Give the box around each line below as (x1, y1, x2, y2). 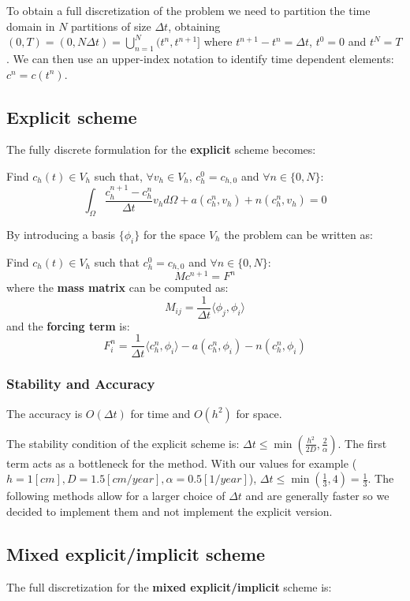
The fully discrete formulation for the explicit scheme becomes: (6, 141, 316, 158)
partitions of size (71, 17, 151, 34)
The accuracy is (6, 405, 83, 421)
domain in (6, 17, 55, 34)
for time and (130, 405, 191, 421)
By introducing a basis (6, 226, 116, 242)
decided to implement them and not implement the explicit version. (6, 502, 333, 519)
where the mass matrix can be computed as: (6, 279, 229, 296)
